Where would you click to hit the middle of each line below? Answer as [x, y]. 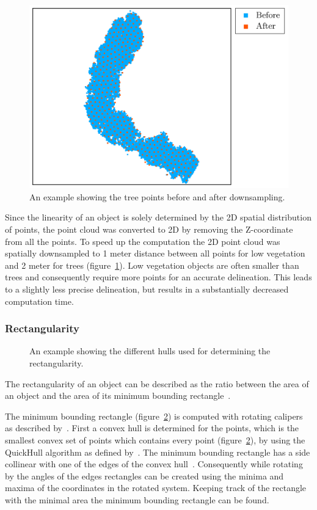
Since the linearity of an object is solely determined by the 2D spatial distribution [158, 217]
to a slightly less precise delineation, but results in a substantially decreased [147, 289]
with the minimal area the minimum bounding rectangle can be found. [137, 499]
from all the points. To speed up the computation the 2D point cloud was [143, 241]
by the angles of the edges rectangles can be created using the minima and [144, 475]
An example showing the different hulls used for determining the [150, 351]
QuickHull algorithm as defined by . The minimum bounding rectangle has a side [158, 452]
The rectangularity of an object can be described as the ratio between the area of [157, 383]
